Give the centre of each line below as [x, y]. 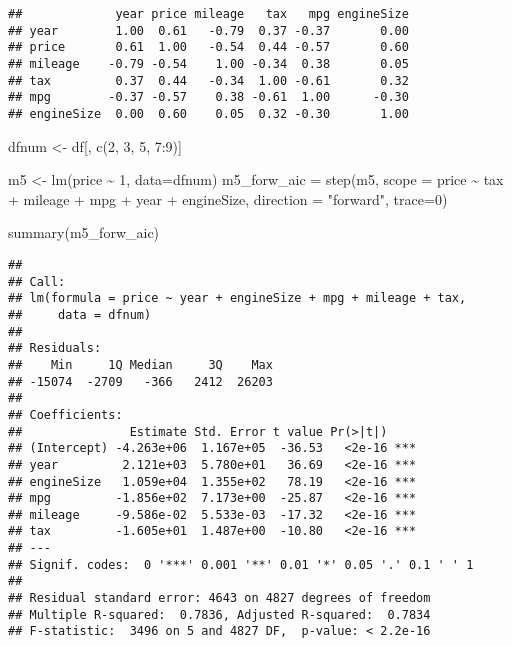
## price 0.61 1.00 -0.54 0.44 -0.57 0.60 [208, 47]
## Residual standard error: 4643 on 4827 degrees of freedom [219, 598]
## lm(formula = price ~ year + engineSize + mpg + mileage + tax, [237, 298]
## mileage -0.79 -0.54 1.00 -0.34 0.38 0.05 [208, 63]
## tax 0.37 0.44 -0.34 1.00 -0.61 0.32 [208, 80]
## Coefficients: [65, 414]
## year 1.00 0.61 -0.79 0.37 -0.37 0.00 [208, 30]
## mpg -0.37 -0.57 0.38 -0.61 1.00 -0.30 [208, 97]
